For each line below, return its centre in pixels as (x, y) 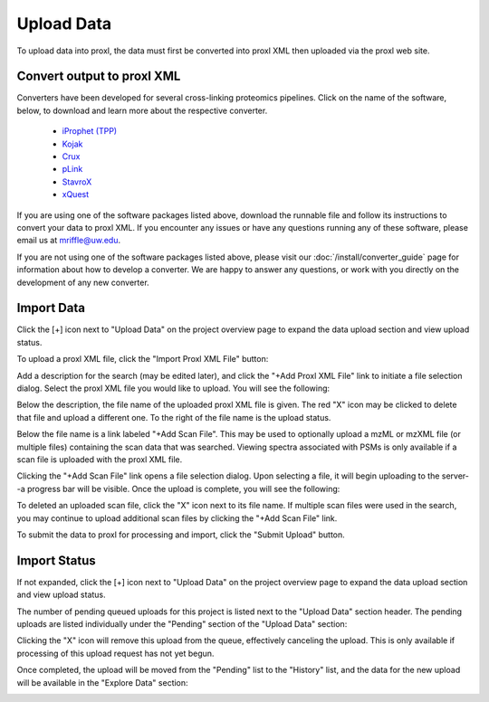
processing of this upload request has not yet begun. (115, 653)
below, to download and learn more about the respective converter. (142, 110)
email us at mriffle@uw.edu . (69, 241)
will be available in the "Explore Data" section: (103, 682)
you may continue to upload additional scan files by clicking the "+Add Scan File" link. (177, 518)
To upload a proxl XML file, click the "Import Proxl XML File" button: (143, 359)
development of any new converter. (83, 282)
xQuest (76, 194)
